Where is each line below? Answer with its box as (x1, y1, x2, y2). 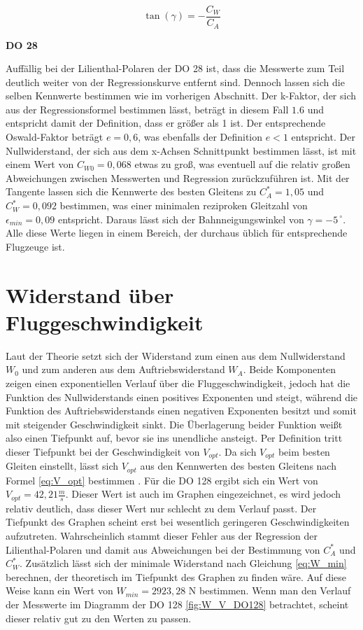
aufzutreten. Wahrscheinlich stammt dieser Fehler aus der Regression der (6, 528, 318, 543)
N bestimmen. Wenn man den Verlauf (188, 583, 351, 598)
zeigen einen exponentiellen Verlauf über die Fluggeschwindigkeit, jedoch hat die (6, 375, 350, 390)
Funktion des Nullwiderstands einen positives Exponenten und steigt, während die (6, 389, 358, 404)
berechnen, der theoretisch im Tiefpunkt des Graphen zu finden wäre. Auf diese (6, 569, 347, 584)
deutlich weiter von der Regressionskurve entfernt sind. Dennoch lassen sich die (6, 74, 345, 89)
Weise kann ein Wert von (6, 583, 113, 598)
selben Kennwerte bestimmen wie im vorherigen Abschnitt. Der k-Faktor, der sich (6, 88, 357, 103)
